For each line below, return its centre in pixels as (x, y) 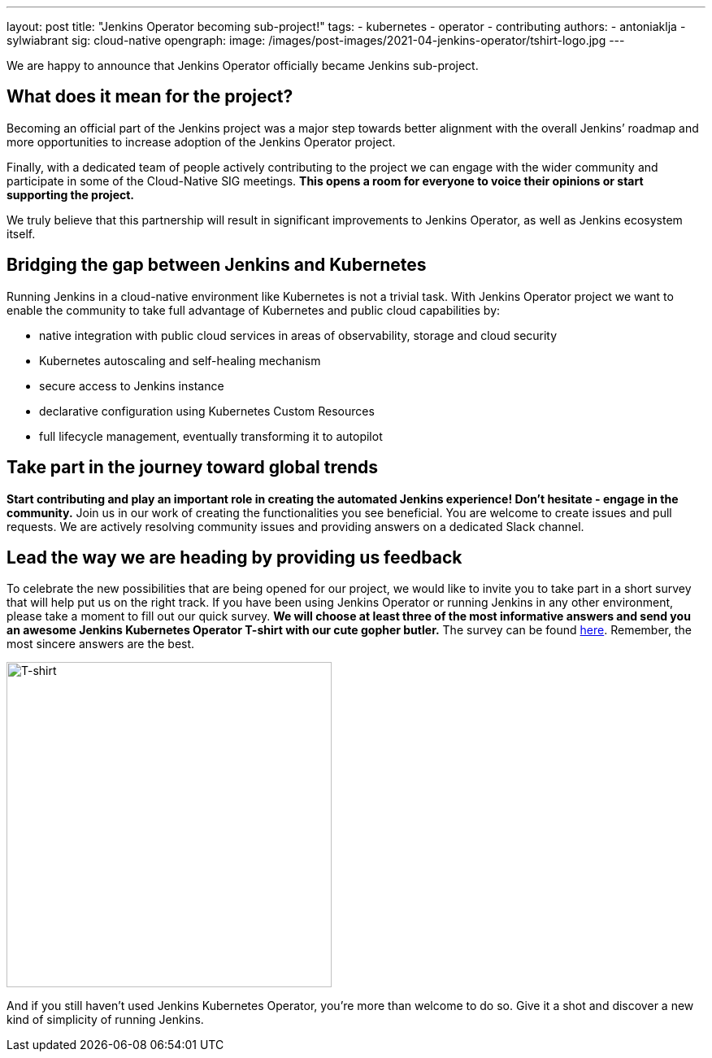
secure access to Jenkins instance (132, 385)
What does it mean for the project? (150, 97)
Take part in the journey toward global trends (193, 468)
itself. (21, 233)
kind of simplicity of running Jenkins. (105, 1020)
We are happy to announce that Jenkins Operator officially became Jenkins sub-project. (243, 65)
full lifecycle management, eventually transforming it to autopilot (211, 436)
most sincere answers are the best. (101, 644)
